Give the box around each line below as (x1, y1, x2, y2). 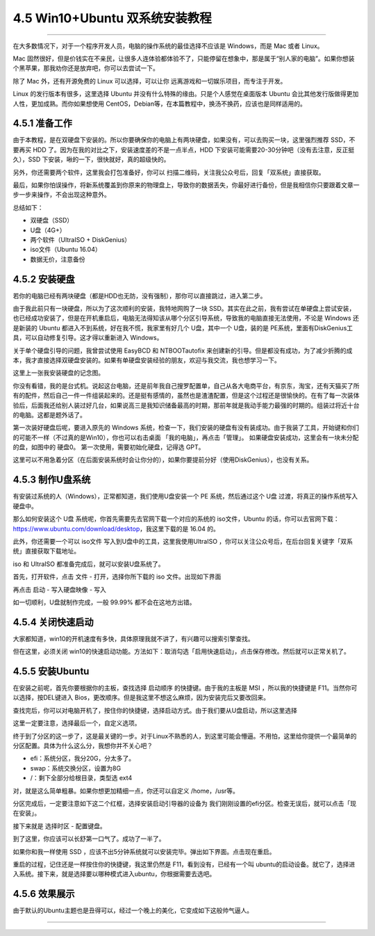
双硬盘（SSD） (30, 216, 74, 225)
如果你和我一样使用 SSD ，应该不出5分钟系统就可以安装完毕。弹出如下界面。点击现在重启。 (12, 847, 276, 855)
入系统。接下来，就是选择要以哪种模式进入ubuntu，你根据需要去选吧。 (12, 870, 216, 878)
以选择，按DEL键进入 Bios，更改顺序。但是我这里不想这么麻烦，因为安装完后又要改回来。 (12, 693, 270, 702)
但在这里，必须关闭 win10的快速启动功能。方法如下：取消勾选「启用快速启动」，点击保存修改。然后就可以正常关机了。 (12, 647, 351, 656)
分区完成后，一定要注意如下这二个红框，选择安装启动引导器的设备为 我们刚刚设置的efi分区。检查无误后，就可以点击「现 (12, 800, 357, 807)
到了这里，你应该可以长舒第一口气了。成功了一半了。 (12, 834, 165, 843)
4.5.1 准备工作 (12, 118, 73, 129)
